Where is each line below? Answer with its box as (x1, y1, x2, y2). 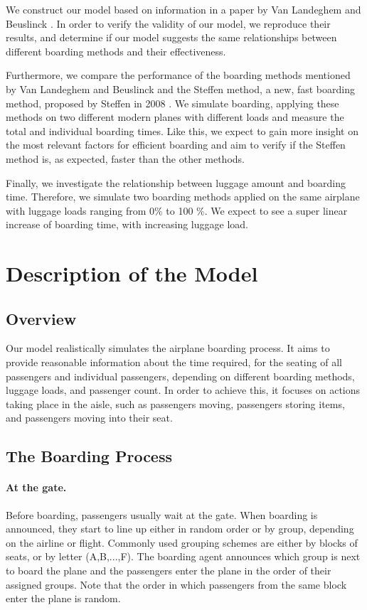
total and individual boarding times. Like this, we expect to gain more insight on (6, 123, 358, 138)
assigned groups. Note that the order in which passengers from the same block (6, 577, 347, 592)
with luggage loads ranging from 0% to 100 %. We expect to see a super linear (6, 203, 348, 218)
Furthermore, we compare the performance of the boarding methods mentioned (6, 68, 351, 82)
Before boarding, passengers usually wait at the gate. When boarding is (6, 507, 318, 522)
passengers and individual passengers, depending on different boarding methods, (6, 368, 355, 383)
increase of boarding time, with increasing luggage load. (6, 217, 248, 232)
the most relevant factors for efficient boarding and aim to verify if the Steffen (6, 137, 346, 152)
